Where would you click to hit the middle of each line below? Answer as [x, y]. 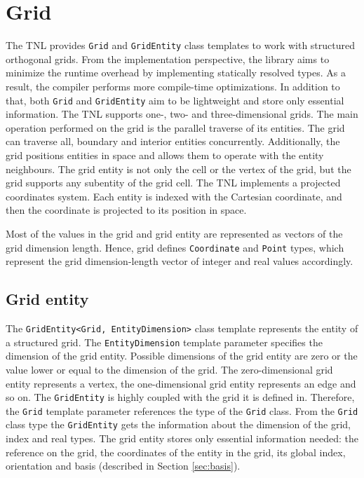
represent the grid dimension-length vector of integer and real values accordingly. [180, 261]
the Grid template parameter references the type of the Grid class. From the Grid [182, 410]
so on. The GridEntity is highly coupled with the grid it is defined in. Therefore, [180, 397]
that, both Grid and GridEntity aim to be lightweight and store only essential [175, 100]
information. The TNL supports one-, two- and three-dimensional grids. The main [182, 114]
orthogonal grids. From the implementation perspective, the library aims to [168, 59]
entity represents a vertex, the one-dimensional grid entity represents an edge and [181, 383]
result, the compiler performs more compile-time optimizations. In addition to [173, 86]
